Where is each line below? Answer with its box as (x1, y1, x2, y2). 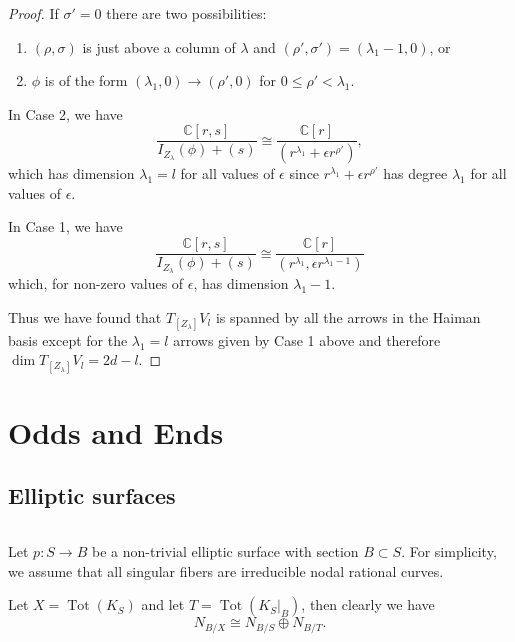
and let (141, 594, 185, 615)
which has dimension (8, 163, 135, 184)
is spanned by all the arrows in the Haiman (215, 306, 481, 327)
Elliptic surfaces (8, 480, 176, 511)
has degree (383, 163, 448, 184)
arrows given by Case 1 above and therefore (173, 329, 441, 350)
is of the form (44, 70, 128, 91)
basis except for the (8, 329, 128, 350)
